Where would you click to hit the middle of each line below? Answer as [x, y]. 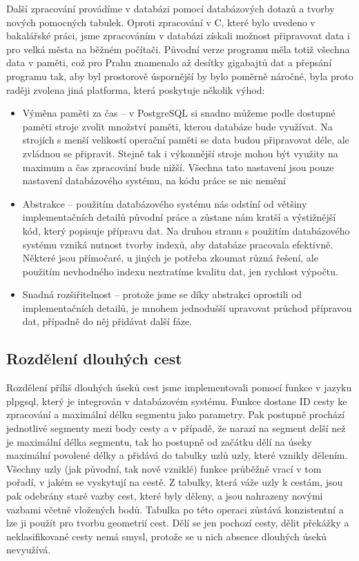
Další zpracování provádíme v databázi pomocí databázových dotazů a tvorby [171, 8]
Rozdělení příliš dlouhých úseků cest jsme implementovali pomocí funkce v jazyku [179, 387]
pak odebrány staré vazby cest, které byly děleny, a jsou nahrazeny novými [165, 496]
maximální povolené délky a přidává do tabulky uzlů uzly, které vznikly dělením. [177, 455]
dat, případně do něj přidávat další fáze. [107, 321]
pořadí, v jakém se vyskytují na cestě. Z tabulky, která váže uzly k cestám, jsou [175, 482]
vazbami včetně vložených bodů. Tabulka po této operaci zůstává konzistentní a [175, 509]
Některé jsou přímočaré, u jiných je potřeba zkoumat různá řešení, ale [170, 258]
